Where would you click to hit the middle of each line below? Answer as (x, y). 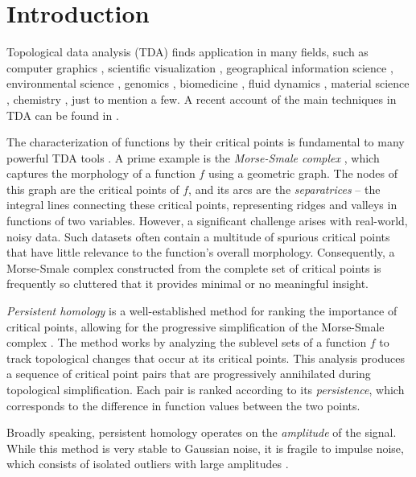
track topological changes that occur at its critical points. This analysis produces (206, 358)
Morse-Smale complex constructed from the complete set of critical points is (194, 267)
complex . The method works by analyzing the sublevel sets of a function (187, 342)
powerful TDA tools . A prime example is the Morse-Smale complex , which (193, 157)
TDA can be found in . (63, 115)
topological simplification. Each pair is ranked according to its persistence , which (206, 389)
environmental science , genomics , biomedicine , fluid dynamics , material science (208, 83)
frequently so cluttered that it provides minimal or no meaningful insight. (187, 284)
